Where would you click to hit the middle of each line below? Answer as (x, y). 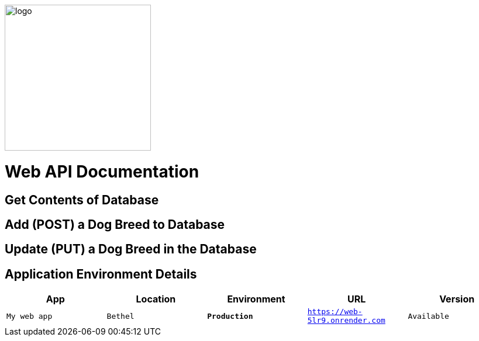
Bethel (120, 316)
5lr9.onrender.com (346, 321)
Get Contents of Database (82, 200)
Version (457, 299)
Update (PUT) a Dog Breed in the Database (131, 249)
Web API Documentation (102, 171)
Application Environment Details (101, 274)
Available (428, 316)
